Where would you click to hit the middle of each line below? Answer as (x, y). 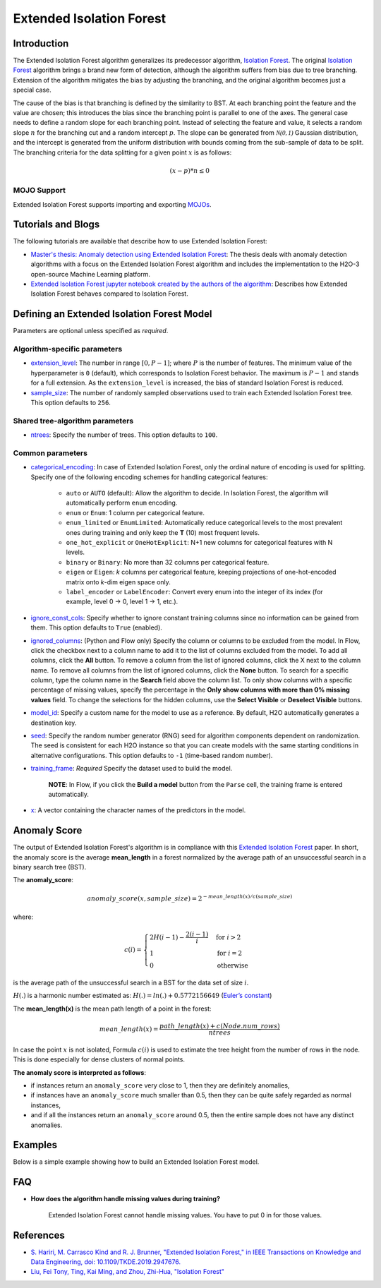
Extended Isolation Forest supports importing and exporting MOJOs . (112, 204)
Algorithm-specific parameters (68, 349)
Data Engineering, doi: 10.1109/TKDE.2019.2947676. (106, 1262)
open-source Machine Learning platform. (91, 274)
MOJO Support (40, 191)
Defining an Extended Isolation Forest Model (113, 314)
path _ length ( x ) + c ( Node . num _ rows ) (219, 1026)
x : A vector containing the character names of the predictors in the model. (138, 810)
